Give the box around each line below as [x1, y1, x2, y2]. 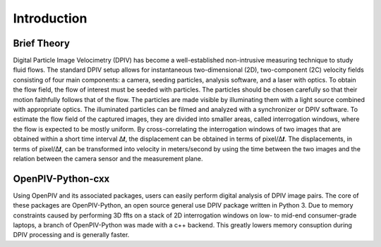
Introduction [13, 11, 87, 26]
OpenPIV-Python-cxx [13, 172, 110, 184]
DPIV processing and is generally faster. [13, 231, 130, 239]
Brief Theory [13, 37, 71, 49]
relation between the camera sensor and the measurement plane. [13, 154, 203, 163]
